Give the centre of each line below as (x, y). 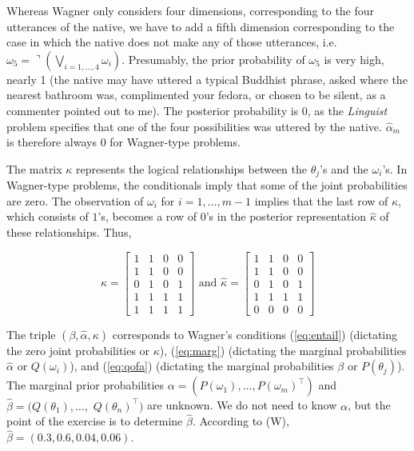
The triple (31, 334)
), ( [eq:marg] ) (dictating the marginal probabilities (283, 350)
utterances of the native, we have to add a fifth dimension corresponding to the (201, 26)
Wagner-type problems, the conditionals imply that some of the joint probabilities (207, 185)
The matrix (34, 168)
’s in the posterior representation (286, 216)
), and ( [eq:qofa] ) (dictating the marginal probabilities (202, 366)
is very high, (354, 59)
